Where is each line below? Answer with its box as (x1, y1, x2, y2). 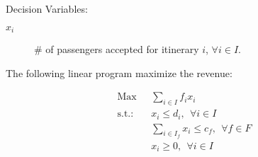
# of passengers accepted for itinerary (34, 42, 199, 57)
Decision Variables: (6, 1, 88, 16)
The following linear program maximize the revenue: (6, 65, 232, 80)
